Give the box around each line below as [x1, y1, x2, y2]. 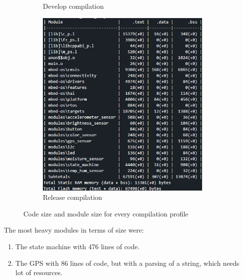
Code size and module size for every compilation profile [23, 208, 188, 218]
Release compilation [43, 192, 102, 202]
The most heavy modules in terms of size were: [4, 225, 144, 235]
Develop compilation [43, 1, 104, 11]
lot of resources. [15, 267, 63, 278]
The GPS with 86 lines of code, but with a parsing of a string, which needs [15, 258, 240, 268]
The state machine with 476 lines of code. [15, 241, 140, 252]
